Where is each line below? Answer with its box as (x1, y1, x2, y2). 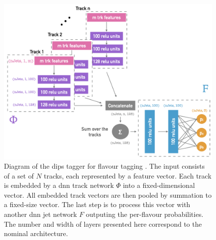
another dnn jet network (4, 209, 77, 219)
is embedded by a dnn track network (4, 180, 114, 190)
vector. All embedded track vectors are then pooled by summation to (4, 189, 212, 200)
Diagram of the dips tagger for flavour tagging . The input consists (4, 161, 205, 171)
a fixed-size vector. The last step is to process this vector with (4, 199, 190, 210)
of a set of (4, 170, 34, 180)
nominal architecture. (4, 228, 68, 239)
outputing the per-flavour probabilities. (86, 209, 204, 219)
